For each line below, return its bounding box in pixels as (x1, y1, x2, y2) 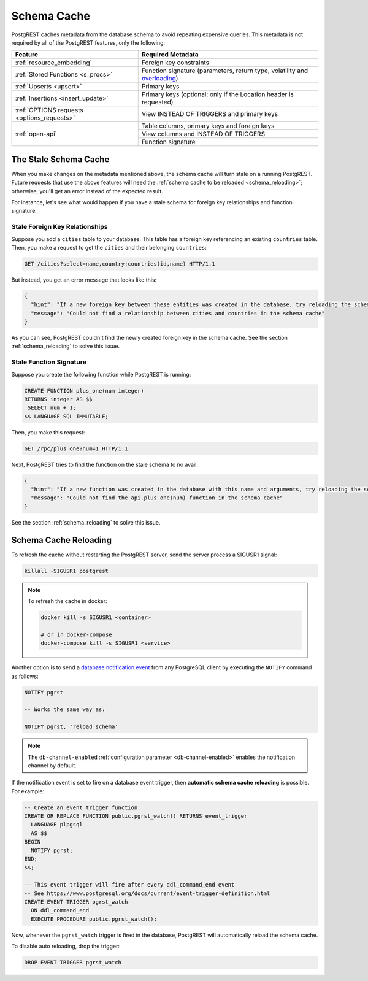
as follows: (11, 672, 39, 680)
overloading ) (141, 74, 178, 83)
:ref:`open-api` (15, 129, 58, 138)
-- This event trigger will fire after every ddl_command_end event (24, 881, 235, 888)
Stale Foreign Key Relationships (11, 223, 108, 231)
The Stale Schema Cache (11, 154, 110, 164)
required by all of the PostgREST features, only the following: (11, 39, 166, 46)
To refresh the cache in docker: (28, 598, 107, 605)
